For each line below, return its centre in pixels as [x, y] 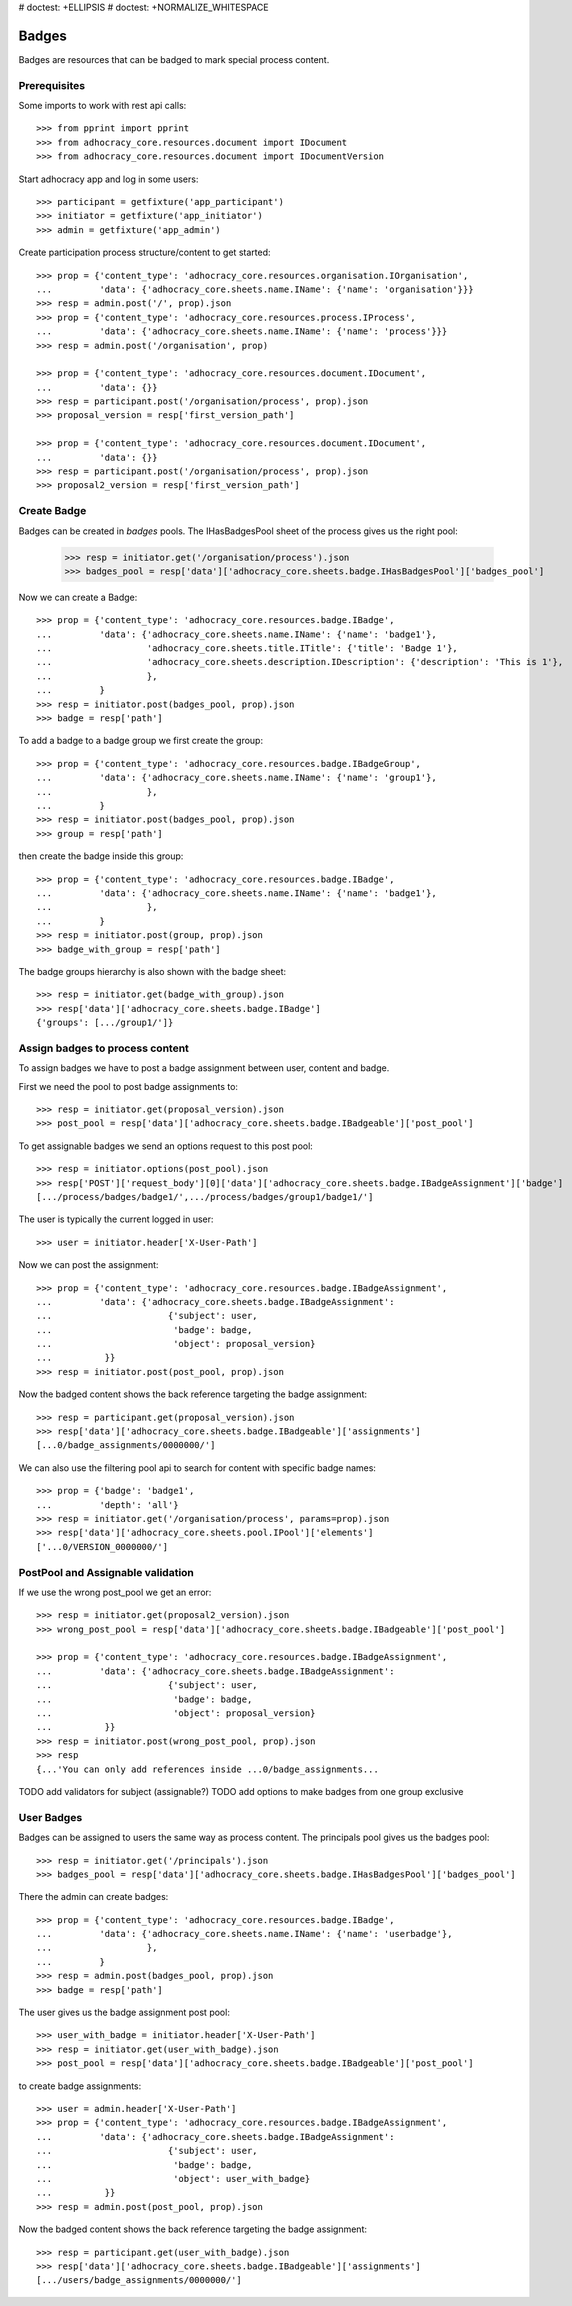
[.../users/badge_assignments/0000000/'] [139, 2280]
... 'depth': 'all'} [107, 1504]
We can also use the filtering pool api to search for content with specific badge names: [197, 1467]
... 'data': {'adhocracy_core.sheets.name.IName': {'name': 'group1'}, [236, 778]
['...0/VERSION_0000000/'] [102, 1546]
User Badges [50, 1817]
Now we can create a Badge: [78, 597]
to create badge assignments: [80, 2086]
